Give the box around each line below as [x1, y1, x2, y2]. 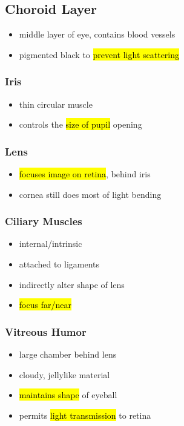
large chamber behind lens [19, 348, 117, 361]
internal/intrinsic [19, 237, 82, 250]
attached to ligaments [19, 258, 100, 270]
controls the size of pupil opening [19, 118, 142, 131]
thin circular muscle [19, 97, 93, 110]
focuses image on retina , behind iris [19, 168, 151, 180]
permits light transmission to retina [19, 408, 151, 421]
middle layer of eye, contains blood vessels [19, 28, 176, 41]
